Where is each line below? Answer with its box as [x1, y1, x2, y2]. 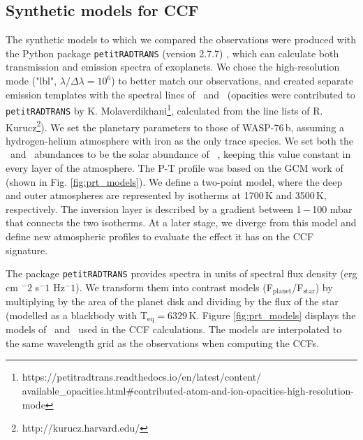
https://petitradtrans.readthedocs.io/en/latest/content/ [22, 369, 262, 384]
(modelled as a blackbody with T [6, 307, 148, 322]
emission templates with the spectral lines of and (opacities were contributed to [6, 87, 355, 101]
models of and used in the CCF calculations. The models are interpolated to [6, 322, 342, 337]
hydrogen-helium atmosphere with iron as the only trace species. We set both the [6, 133, 353, 147]
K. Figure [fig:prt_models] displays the [188, 307, 356, 322]
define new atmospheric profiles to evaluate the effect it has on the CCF [6, 228, 314, 243]
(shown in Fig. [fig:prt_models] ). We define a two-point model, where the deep [6, 174, 343, 189]
